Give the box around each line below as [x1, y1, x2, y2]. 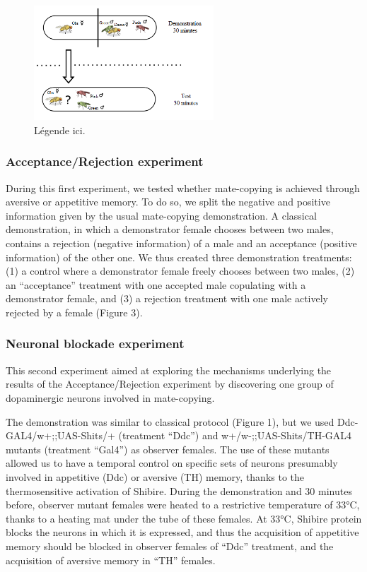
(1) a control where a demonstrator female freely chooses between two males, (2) [6, 263, 355, 278]
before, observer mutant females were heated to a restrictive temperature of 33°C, [6, 497, 360, 512]
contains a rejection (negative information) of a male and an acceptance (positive [6, 236, 357, 250]
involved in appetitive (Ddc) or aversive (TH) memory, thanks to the [6, 469, 305, 484]
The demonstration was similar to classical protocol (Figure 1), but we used [6, 414, 334, 429]
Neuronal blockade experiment [6, 335, 185, 352]
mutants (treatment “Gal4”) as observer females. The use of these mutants [6, 441, 330, 456]
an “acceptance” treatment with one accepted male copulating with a [6, 277, 306, 292]
